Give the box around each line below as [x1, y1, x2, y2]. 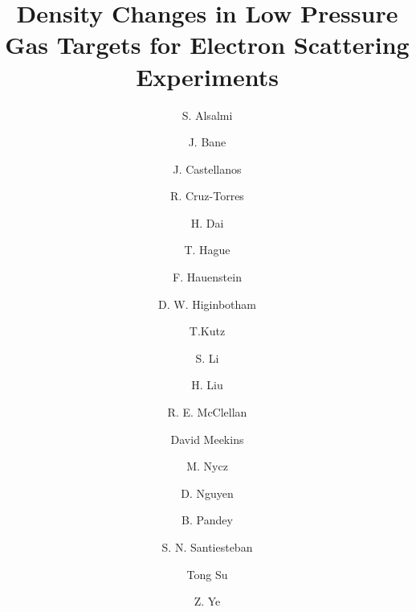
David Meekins [170, 430, 244, 447]
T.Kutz [189, 322, 226, 339]
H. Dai [190, 214, 224, 231]
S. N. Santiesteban [161, 539, 253, 555]
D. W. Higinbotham [158, 295, 256, 312]
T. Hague [184, 241, 230, 258]
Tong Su [186, 565, 228, 582]
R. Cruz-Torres [170, 187, 244, 204]
